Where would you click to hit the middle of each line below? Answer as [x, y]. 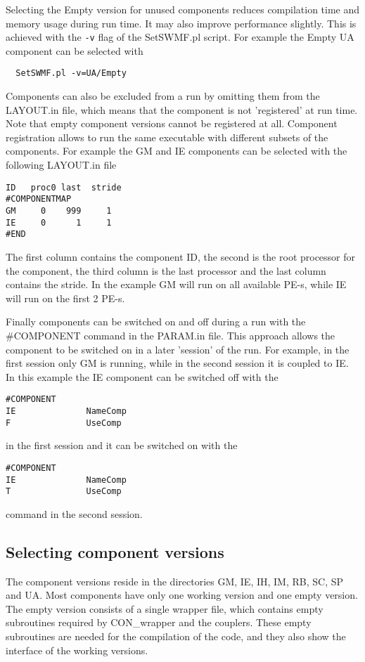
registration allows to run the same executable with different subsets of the [167, 137]
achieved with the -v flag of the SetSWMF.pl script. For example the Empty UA [180, 37]
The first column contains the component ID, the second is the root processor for [181, 256]
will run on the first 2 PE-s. [65, 298]
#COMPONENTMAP [39, 199]
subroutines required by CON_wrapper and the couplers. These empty [159, 622]
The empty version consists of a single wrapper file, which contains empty [165, 608]
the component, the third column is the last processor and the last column [166, 270]
